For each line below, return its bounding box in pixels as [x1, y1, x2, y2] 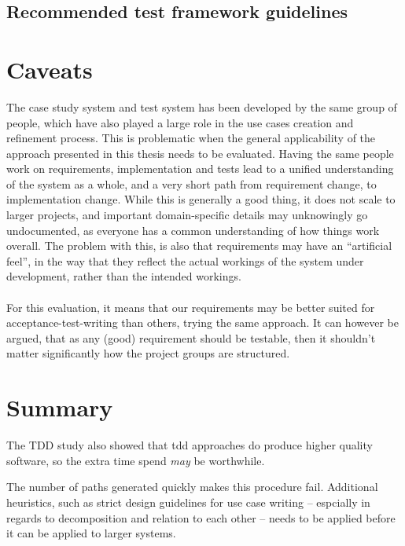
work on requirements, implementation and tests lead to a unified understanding [6, 160, 394, 177]
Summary [6, 391, 113, 423]
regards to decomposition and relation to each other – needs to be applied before [6, 509, 396, 526]
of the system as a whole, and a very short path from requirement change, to [6, 175, 377, 192]
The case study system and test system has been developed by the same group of [6, 98, 397, 115]
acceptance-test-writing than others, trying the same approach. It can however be [6, 314, 399, 331]
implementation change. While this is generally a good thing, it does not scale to [6, 191, 396, 207]
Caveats [6, 53, 93, 85]
